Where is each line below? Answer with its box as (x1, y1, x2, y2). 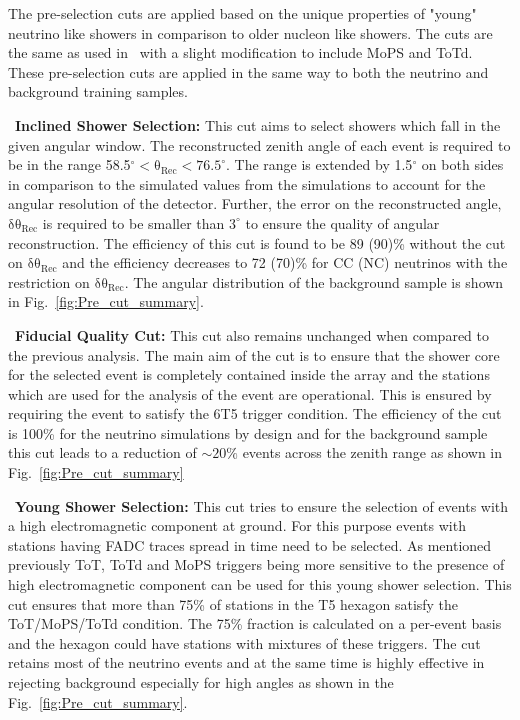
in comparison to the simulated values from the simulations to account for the (8, 173, 486, 194)
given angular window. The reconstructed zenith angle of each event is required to (8, 134, 511, 155)
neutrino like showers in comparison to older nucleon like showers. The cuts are (8, 22, 493, 43)
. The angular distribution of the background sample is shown (124, 271, 504, 292)
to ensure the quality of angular (245, 212, 440, 233)
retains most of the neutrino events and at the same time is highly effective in (8, 652, 485, 673)
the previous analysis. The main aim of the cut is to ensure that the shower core (8, 344, 500, 365)
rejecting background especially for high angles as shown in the (8, 672, 394, 692)
